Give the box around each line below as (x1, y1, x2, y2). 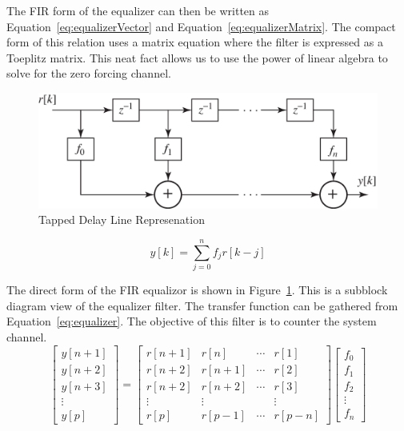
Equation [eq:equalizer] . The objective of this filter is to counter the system (6, 313, 377, 329)
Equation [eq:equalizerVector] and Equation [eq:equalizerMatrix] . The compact (6, 18, 396, 34)
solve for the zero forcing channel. (6, 65, 171, 82)
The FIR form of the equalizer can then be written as (6, 2, 270, 18)
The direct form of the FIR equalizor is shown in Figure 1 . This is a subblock (6, 281, 388, 298)
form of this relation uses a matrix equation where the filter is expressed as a (6, 34, 383, 50)
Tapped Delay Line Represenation (38, 211, 205, 228)
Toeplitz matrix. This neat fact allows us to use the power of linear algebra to (6, 49, 388, 66)
